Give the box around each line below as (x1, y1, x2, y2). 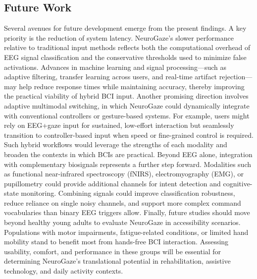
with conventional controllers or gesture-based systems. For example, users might (4, 110, 250, 120)
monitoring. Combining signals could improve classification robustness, (21, 188, 235, 198)
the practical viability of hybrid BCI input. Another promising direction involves (4, 91, 249, 101)
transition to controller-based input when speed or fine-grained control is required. (4, 129, 254, 140)
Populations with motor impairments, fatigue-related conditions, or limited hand (4, 226, 249, 237)
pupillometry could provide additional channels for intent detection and (4, 178, 221, 188)
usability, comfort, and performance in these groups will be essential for (4, 246, 221, 256)
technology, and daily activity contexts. (4, 266, 123, 276)
